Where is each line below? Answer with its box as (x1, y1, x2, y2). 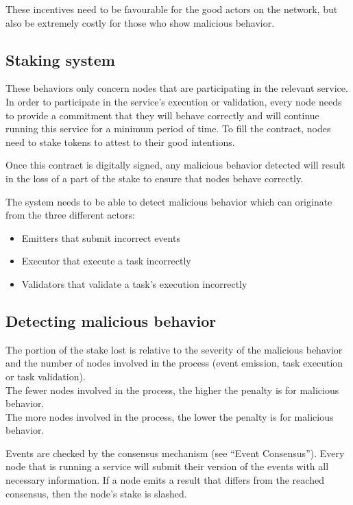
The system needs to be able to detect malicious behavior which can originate (5, 194, 332, 208)
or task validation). (5, 369, 86, 383)
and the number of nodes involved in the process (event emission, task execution (5, 356, 343, 370)
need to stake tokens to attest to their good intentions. (5, 134, 235, 149)
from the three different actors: (5, 208, 135, 222)
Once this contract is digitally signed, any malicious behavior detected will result (5, 158, 345, 172)
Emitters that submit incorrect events (21, 230, 180, 245)
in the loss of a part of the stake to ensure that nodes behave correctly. (5, 171, 304, 185)
